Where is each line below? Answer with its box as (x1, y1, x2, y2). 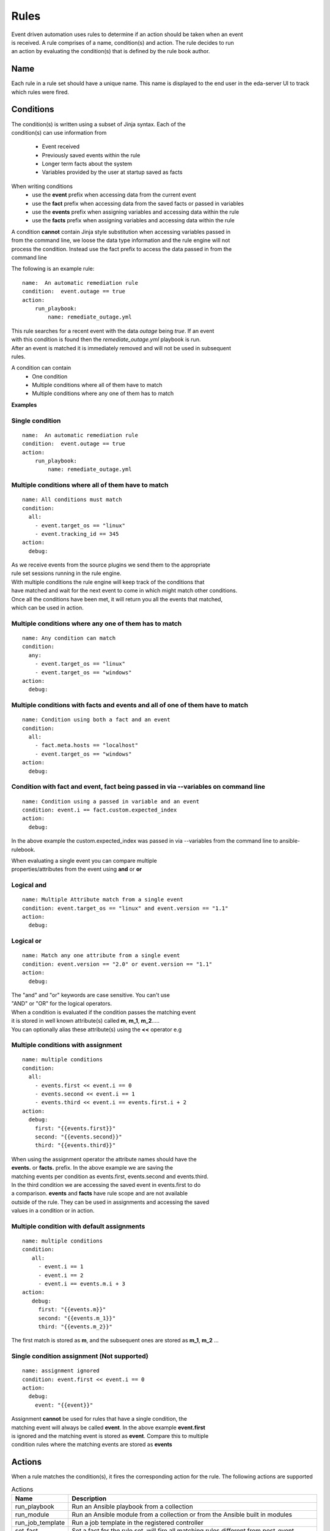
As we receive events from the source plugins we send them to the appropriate (11, 561, 211, 569)
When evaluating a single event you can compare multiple (11, 857, 157, 864)
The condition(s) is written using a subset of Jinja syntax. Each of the (11, 120, 186, 128)
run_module (15, 1510, 50, 1519)
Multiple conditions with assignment (11, 1041, 122, 1050)
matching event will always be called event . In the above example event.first (11, 1424, 206, 1431)
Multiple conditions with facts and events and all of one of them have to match (11, 701, 249, 710)
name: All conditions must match (22, 496, 122, 503)
